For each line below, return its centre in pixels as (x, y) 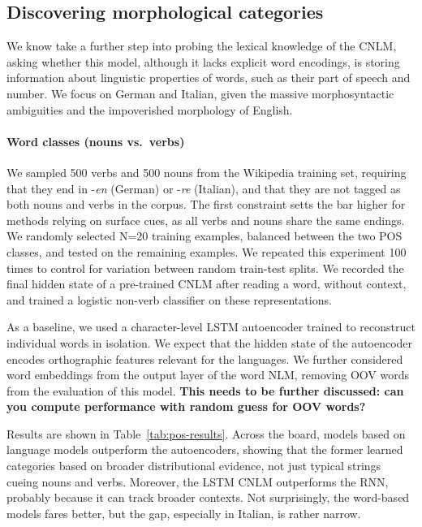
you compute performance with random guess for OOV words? (186, 406)
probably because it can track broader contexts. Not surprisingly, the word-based (208, 497)
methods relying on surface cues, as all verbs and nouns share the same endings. (206, 220)
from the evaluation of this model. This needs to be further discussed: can (205, 390)
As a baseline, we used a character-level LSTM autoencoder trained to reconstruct (211, 327)
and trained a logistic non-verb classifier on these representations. (169, 299)
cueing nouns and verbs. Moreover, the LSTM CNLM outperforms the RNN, (198, 481)
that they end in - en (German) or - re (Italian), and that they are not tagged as (204, 188)
